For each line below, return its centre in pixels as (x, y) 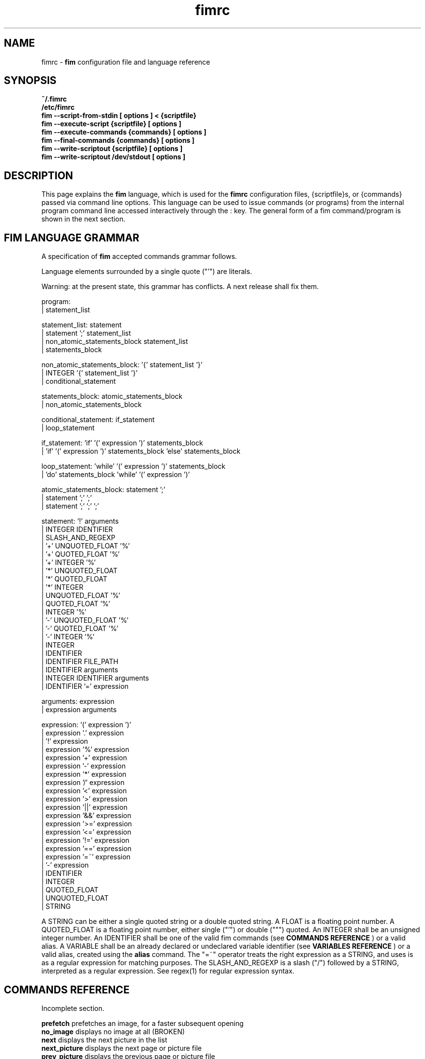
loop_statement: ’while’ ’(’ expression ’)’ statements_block (133, 466)
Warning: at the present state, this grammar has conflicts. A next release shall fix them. (180, 287)
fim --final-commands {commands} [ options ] (118, 140)
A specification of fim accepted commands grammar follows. (139, 256)
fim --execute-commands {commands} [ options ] (124, 132)
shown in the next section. (83, 219)
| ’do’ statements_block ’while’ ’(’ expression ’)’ (116, 475)
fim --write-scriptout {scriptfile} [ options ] (112, 149)
